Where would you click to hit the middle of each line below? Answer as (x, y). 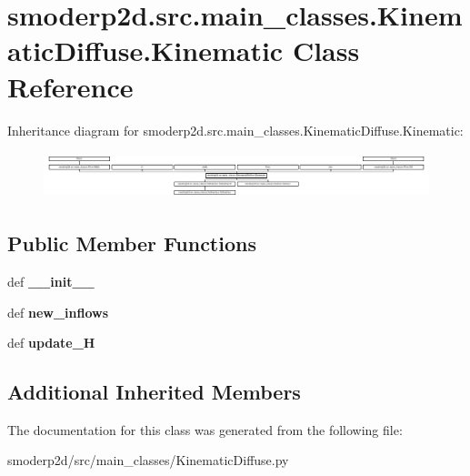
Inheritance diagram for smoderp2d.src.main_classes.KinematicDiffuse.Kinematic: (235, 130)
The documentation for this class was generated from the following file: (205, 429)
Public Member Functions (132, 243)
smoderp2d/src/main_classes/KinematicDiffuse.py (148, 460)
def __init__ (51, 281)
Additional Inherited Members (154, 392)
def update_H (51, 343)
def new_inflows (58, 312)
